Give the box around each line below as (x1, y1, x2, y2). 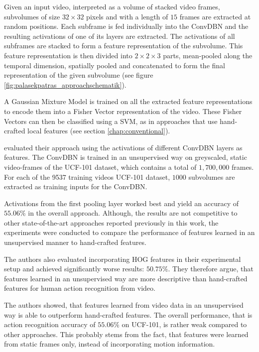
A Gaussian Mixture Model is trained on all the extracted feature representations (4, 96, 253, 107)
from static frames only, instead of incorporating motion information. (4, 339, 215, 349)
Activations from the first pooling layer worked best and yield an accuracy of (4, 198, 239, 208)
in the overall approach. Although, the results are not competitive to (28, 208, 238, 218)
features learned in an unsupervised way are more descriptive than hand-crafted (4, 273, 248, 283)
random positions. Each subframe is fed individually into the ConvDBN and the (4, 21, 249, 31)
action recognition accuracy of (4, 319, 96, 330)
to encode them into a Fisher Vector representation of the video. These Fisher (4, 106, 242, 116)
